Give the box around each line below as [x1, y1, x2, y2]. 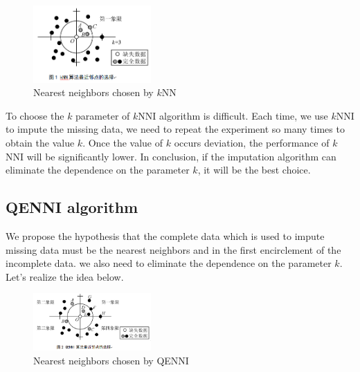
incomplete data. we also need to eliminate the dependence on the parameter [6, 256, 332, 270]
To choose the [6, 108, 64, 122]
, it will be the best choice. [197, 162, 311, 177]
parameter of [75, 108, 130, 122]
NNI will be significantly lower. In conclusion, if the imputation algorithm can [6, 149, 336, 163]
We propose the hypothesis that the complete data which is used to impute [6, 228, 325, 243]
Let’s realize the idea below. [6, 269, 124, 283]
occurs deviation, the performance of [174, 135, 330, 149]
